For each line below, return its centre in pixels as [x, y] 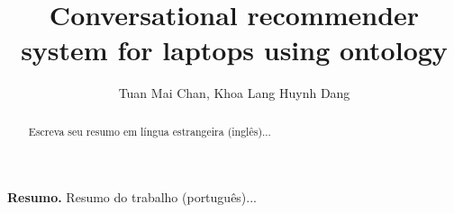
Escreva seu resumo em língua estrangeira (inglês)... [150, 131]
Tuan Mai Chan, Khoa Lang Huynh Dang [234, 93]
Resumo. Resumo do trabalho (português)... [132, 197]
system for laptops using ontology [234, 50]
